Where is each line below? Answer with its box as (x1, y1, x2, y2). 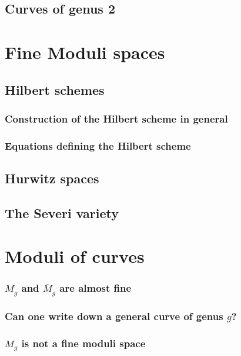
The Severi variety (5, 203, 119, 222)
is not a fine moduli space (21, 336, 146, 351)
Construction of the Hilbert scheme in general (5, 111, 228, 126)
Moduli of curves (5, 244, 145, 268)
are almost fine (59, 281, 132, 295)
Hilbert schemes (5, 80, 105, 98)
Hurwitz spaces (5, 169, 99, 187)
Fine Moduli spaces (5, 39, 165, 64)
